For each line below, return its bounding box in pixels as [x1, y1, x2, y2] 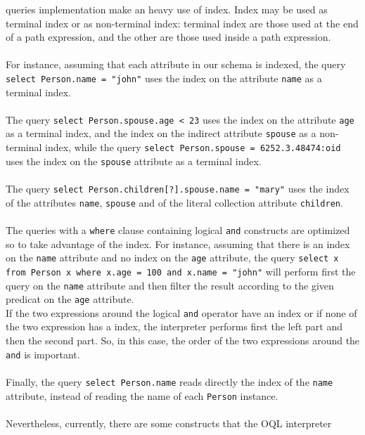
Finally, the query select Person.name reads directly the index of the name [6, 374, 333, 389]
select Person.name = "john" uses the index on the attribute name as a [6, 70, 322, 85]
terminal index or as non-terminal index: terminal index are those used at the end [6, 15, 359, 30]
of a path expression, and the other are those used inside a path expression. [6, 30, 331, 44]
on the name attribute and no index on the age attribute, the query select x [6, 250, 339, 265]
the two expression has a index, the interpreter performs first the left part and [6, 319, 343, 334]
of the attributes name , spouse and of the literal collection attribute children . [6, 195, 343, 209]
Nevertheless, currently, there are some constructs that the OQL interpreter [6, 415, 332, 430]
